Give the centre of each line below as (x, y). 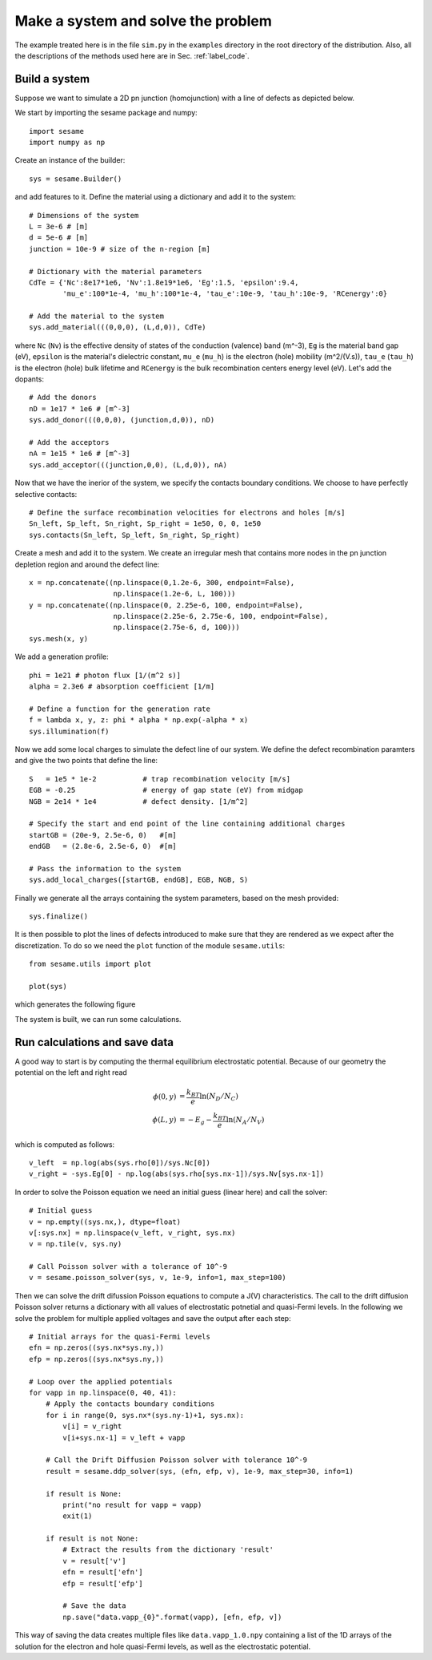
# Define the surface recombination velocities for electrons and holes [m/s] (187, 512)
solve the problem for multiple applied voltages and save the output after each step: (153, 1318)
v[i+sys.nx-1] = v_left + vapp (124, 1438)
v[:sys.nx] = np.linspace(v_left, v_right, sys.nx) (132, 1233)
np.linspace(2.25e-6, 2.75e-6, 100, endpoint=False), (221, 616)
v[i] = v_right (92, 1426)
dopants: (29, 379)
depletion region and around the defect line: (87, 564)
